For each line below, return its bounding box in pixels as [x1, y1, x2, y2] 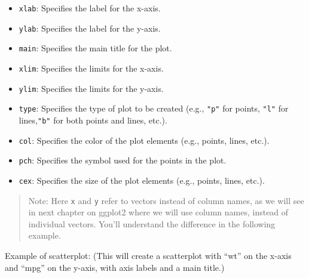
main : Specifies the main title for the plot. [19, 42, 172, 54]
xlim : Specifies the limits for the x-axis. [19, 61, 164, 74]
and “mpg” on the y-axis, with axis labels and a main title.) [5, 261, 225, 273]
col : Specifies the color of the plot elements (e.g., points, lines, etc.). [19, 134, 270, 146]
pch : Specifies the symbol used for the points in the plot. [19, 154, 227, 166]
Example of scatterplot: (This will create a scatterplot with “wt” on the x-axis [5, 249, 292, 261]
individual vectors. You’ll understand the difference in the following [28, 217, 276, 230]
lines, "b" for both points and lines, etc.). [19, 113, 167, 126]
